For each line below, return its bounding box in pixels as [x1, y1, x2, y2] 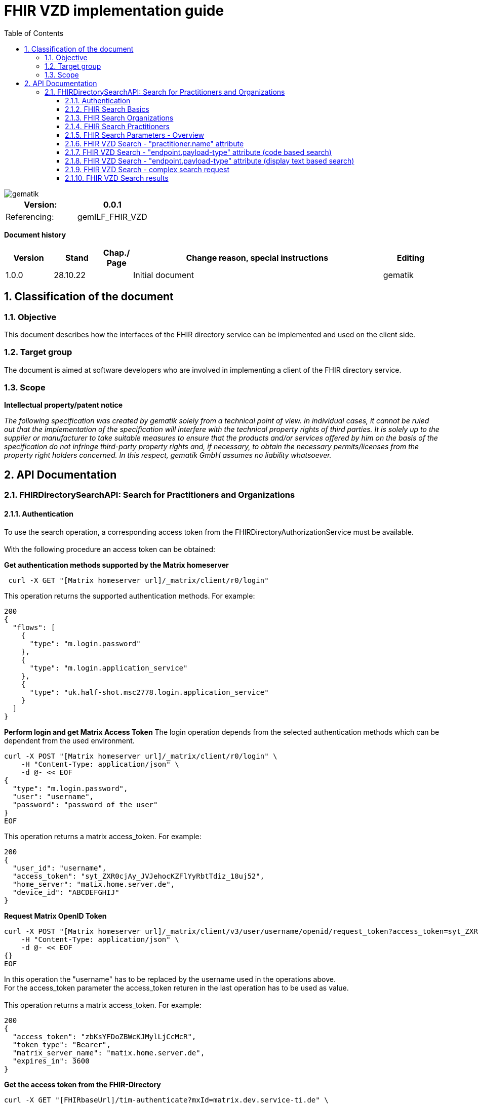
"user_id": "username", [12, 863, 107, 872]
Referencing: [6, 211, 54, 222]
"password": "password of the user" [12, 800, 158, 809]
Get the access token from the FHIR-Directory [4, 1080, 161, 1089]
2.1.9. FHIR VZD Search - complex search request [65, 165, 229, 174]
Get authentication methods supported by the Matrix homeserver [4, 560, 229, 569]
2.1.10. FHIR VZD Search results [65, 173, 169, 182]
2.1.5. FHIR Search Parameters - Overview [65, 130, 205, 139]
